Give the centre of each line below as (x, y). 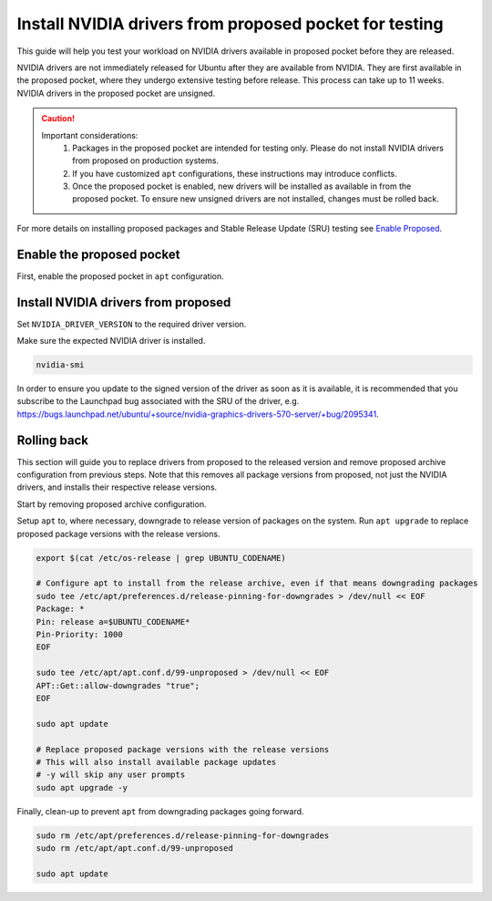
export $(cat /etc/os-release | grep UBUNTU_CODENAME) (161, 558)
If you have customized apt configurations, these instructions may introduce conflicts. (235, 173)
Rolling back (52, 440)
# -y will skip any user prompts (111, 775)
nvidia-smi (60, 365)
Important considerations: (90, 135)
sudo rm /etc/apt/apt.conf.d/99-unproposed (135, 849)
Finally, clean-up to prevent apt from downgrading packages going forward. (160, 811)
